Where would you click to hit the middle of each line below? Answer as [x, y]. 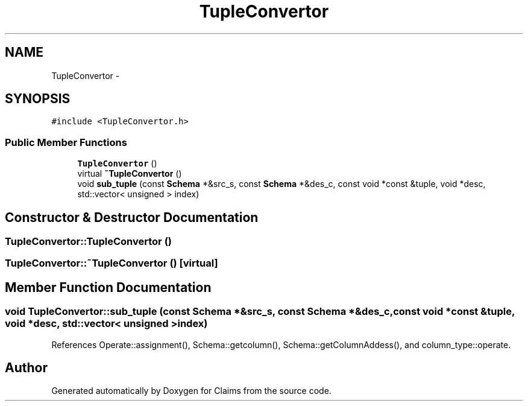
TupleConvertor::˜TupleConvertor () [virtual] [112, 263]
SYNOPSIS [38, 99]
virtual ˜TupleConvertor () [130, 174]
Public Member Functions [66, 142]
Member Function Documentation [108, 287]
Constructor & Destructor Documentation [132, 217]
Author [26, 368]
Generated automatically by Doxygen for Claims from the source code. [191, 391]
